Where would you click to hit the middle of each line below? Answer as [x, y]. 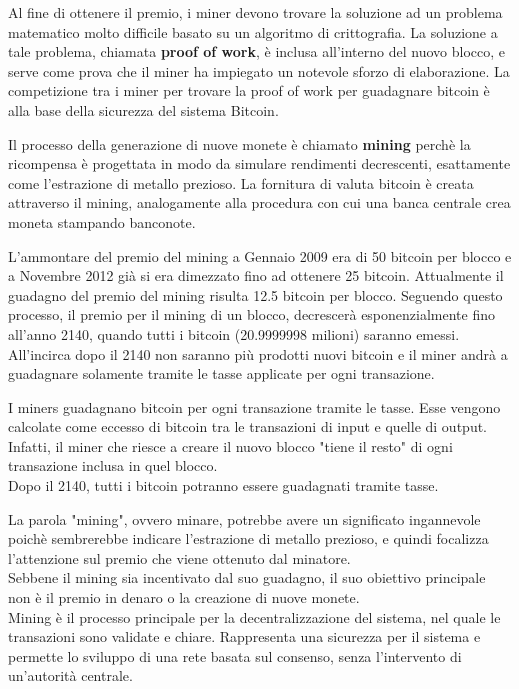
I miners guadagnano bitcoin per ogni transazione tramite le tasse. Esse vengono [254, 406]
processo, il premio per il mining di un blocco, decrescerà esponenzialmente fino [251, 314]
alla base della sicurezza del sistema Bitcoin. [143, 109]
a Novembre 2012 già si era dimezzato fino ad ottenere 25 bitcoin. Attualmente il [256, 275]
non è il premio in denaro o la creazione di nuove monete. [184, 597]
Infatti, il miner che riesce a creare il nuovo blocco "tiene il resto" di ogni [230, 445]
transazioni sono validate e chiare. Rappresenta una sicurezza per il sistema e [244, 636]
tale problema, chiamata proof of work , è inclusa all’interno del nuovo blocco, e [256, 51]
